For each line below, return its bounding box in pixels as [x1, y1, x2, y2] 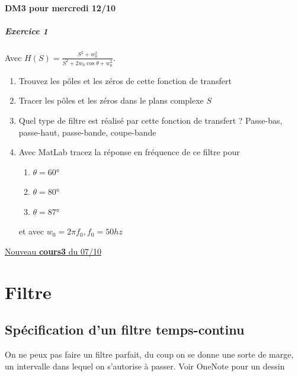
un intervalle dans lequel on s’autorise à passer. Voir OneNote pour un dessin [5, 359, 285, 372]
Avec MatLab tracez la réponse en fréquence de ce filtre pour [18, 146, 240, 158]
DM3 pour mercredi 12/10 [5, 1, 116, 14]
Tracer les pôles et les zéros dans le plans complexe [18, 94, 204, 107]
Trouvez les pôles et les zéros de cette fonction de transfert [18, 74, 232, 86]
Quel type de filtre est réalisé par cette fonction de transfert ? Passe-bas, [18, 114, 283, 126]
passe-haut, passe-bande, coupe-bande [18, 126, 156, 138]
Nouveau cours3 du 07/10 [5, 245, 102, 258]
